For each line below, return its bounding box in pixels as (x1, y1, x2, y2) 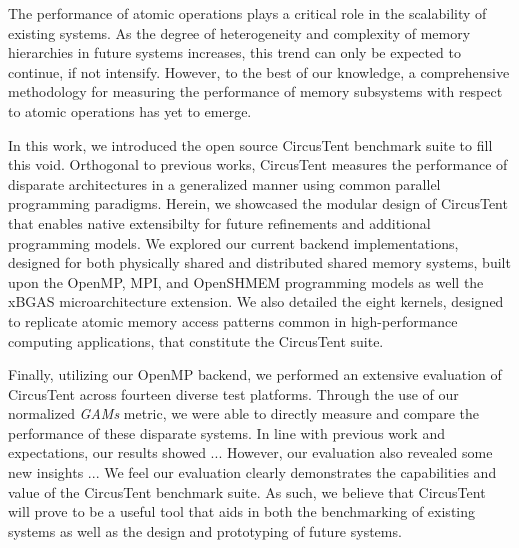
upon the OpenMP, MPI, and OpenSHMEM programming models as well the (8, 271, 484, 292)
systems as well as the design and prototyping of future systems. (8, 520, 402, 541)
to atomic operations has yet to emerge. (8, 100, 252, 121)
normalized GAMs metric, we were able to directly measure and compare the (8, 403, 480, 424)
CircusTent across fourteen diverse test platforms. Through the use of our (8, 383, 459, 404)
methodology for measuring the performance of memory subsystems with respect (8, 81, 503, 102)
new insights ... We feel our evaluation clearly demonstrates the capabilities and (8, 462, 497, 483)
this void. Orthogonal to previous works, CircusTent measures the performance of (8, 154, 508, 175)
